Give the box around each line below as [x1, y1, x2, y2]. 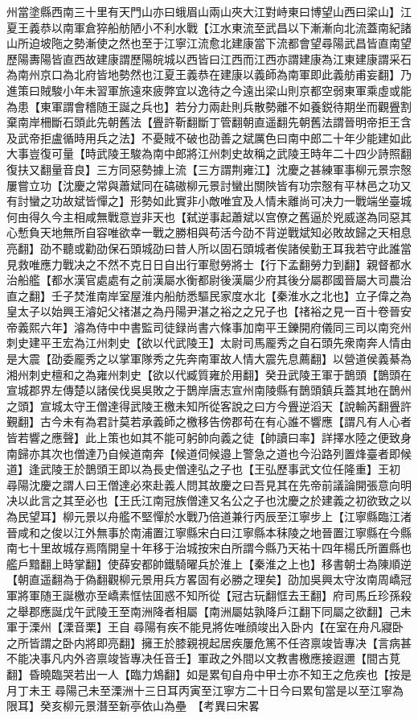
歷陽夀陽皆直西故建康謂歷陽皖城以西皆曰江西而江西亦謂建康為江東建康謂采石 [6, 50, 412, 67]
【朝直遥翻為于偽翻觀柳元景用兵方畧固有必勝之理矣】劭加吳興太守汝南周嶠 [6, 571, 400, 588]
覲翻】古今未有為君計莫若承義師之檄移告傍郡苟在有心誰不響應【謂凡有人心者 [6, 413, 412, 430]
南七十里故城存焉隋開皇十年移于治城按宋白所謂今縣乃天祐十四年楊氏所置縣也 [6, 539, 412, 556]
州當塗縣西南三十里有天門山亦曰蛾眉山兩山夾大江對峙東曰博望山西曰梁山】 [6, 3, 400, 19]
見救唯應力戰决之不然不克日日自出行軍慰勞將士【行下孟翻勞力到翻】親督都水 [6, 255, 412, 272]
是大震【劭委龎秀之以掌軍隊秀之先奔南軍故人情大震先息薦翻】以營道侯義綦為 [6, 350, 412, 367]
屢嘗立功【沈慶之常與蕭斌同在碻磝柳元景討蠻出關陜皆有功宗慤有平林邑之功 [6, 176, 400, 193]
